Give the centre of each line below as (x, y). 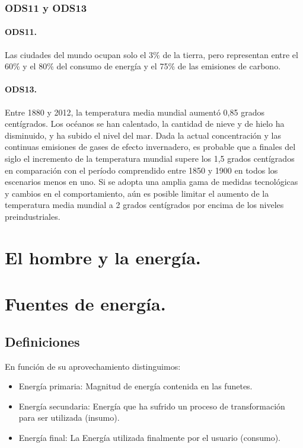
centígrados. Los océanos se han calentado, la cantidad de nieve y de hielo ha (145, 124)
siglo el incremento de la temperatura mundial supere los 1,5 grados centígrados (150, 158)
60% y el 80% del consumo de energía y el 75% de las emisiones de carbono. (143, 66)
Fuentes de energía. (85, 304)
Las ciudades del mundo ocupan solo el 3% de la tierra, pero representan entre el (151, 54)
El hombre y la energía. (103, 257)
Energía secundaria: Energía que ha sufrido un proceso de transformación (152, 406)
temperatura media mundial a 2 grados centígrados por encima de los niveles (144, 205)
